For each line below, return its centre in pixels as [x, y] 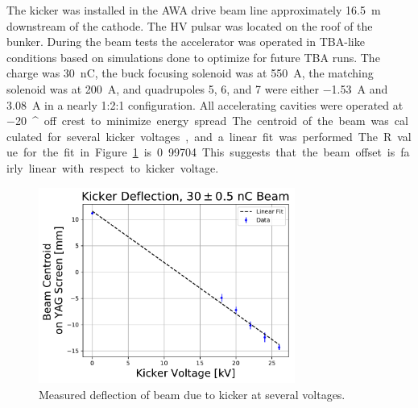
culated [25, 136]
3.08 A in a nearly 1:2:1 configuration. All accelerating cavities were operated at [205, 104]
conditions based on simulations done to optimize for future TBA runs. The [193, 57]
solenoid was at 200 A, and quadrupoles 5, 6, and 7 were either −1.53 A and [197, 88]
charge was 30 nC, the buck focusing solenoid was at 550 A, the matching [190, 73]
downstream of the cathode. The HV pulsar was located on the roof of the [190, 25]
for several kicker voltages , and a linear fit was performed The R [220, 136]
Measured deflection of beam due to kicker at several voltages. [192, 394]
